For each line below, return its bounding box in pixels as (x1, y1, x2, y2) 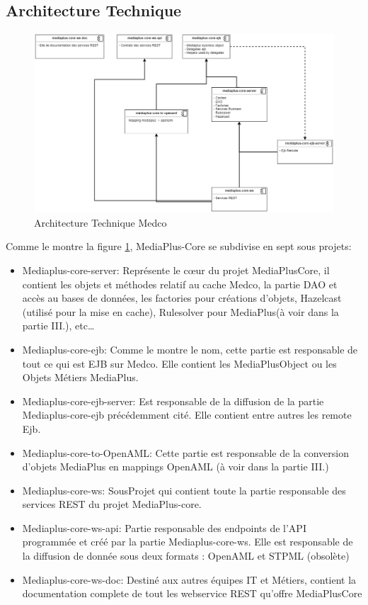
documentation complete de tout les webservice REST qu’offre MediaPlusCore (22, 586, 362, 601)
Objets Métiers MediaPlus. (22, 370, 139, 385)
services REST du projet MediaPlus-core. (22, 497, 202, 511)
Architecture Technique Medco (34, 215, 167, 230)
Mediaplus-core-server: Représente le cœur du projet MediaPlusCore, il (22, 262, 330, 277)
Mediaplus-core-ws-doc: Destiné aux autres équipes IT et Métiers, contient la (22, 572, 357, 587)
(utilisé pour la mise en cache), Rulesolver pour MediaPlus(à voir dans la (22, 304, 339, 319)
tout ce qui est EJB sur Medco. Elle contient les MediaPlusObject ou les (22, 356, 337, 371)
